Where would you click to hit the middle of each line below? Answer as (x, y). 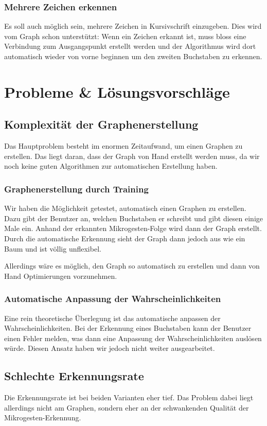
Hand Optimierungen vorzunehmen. (61, 276)
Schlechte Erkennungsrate (74, 376)
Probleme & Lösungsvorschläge (117, 91)
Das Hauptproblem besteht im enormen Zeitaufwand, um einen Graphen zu (123, 146)
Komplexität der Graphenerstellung (101, 124)
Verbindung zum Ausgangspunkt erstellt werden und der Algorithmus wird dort (130, 46)
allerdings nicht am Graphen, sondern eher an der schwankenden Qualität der (127, 407)
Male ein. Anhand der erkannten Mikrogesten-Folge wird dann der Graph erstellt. (133, 228)
